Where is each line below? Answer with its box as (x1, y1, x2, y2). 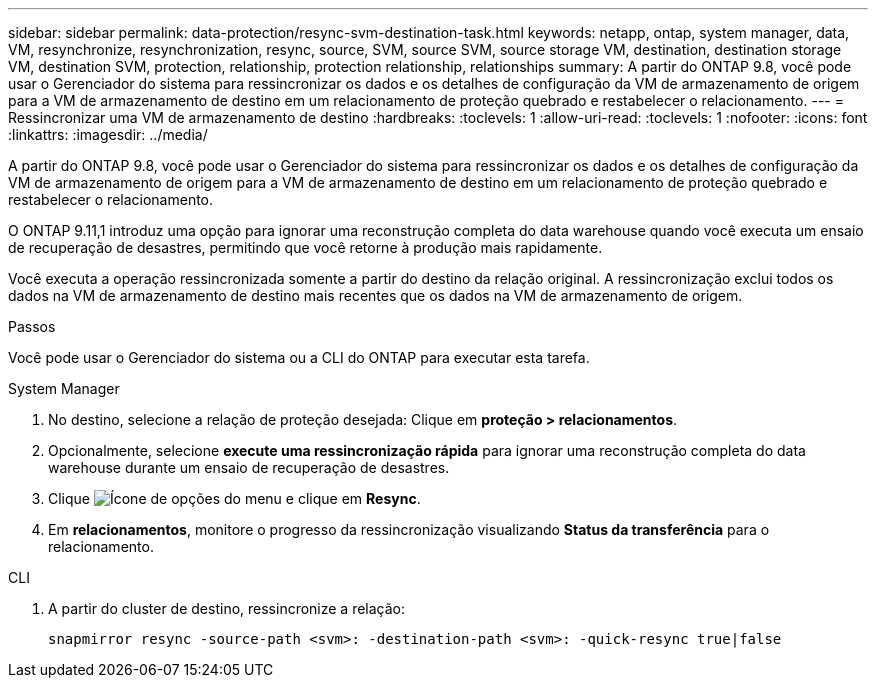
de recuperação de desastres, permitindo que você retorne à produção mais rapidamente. (8, 239, 603, 256)
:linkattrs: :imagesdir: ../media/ (8, 126, 208, 143)
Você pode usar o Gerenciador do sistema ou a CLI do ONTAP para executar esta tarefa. (8, 349, 590, 366)
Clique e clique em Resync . (48, 490, 421, 507)
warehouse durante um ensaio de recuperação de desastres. (48, 459, 450, 476)
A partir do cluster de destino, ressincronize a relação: (48, 600, 406, 617)
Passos (8, 318, 56, 335)
